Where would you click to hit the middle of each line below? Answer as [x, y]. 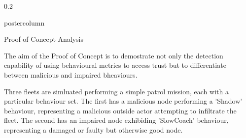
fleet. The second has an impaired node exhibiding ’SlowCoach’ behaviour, [116, 120]
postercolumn [24, 22]
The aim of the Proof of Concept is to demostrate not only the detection [114, 55]
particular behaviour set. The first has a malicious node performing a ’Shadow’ [123, 101]
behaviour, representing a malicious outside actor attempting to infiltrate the [120, 110]
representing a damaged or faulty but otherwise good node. [93, 129]
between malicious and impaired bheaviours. [71, 74]
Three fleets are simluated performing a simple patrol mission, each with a [116, 91]
